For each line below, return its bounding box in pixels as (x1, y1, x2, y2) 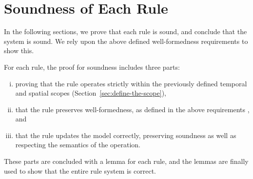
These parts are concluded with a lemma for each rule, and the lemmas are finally (4, 156, 249, 166)
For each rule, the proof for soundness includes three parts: (4, 61, 180, 72)
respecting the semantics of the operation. (15, 139, 140, 150)
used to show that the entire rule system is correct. (4, 165, 156, 176)
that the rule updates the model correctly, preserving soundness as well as (15, 130, 236, 140)
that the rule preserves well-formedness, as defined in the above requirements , (15, 104, 250, 114)
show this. (4, 45, 34, 56)
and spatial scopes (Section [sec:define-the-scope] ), (15, 88, 166, 98)
